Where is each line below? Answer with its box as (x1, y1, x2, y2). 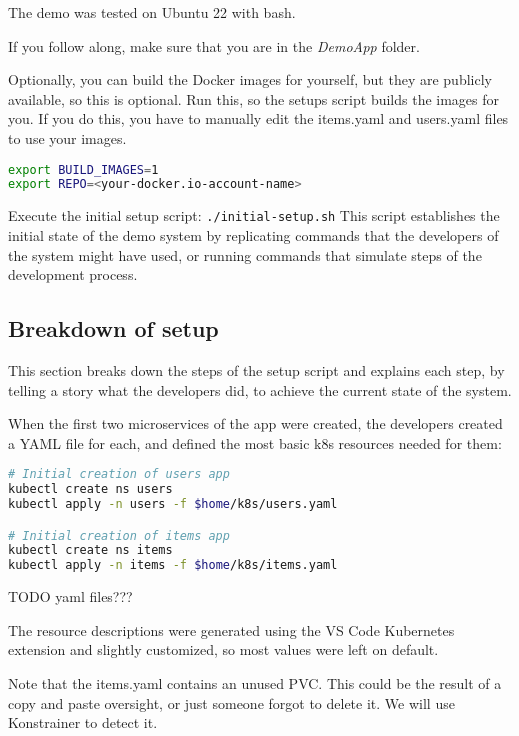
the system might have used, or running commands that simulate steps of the (8, 244, 482, 265)
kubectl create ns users (8, 482, 173, 497)
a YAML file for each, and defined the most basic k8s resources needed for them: (8, 432, 502, 453)
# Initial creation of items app (8, 528, 230, 543)
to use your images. (8, 127, 127, 148)
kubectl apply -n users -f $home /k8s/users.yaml (8, 497, 338, 512)
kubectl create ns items (8, 543, 173, 558)
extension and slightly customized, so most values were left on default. (8, 639, 439, 660)
